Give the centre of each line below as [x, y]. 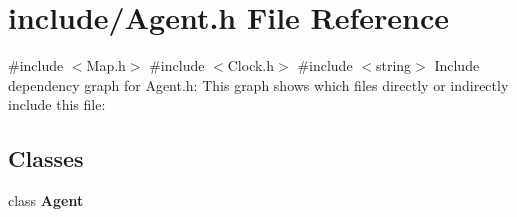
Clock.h [251, 65]
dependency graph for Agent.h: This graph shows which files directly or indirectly [258, 84]
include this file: [57, 104]
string [393, 65]
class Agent [46, 200]
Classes [46, 158]
